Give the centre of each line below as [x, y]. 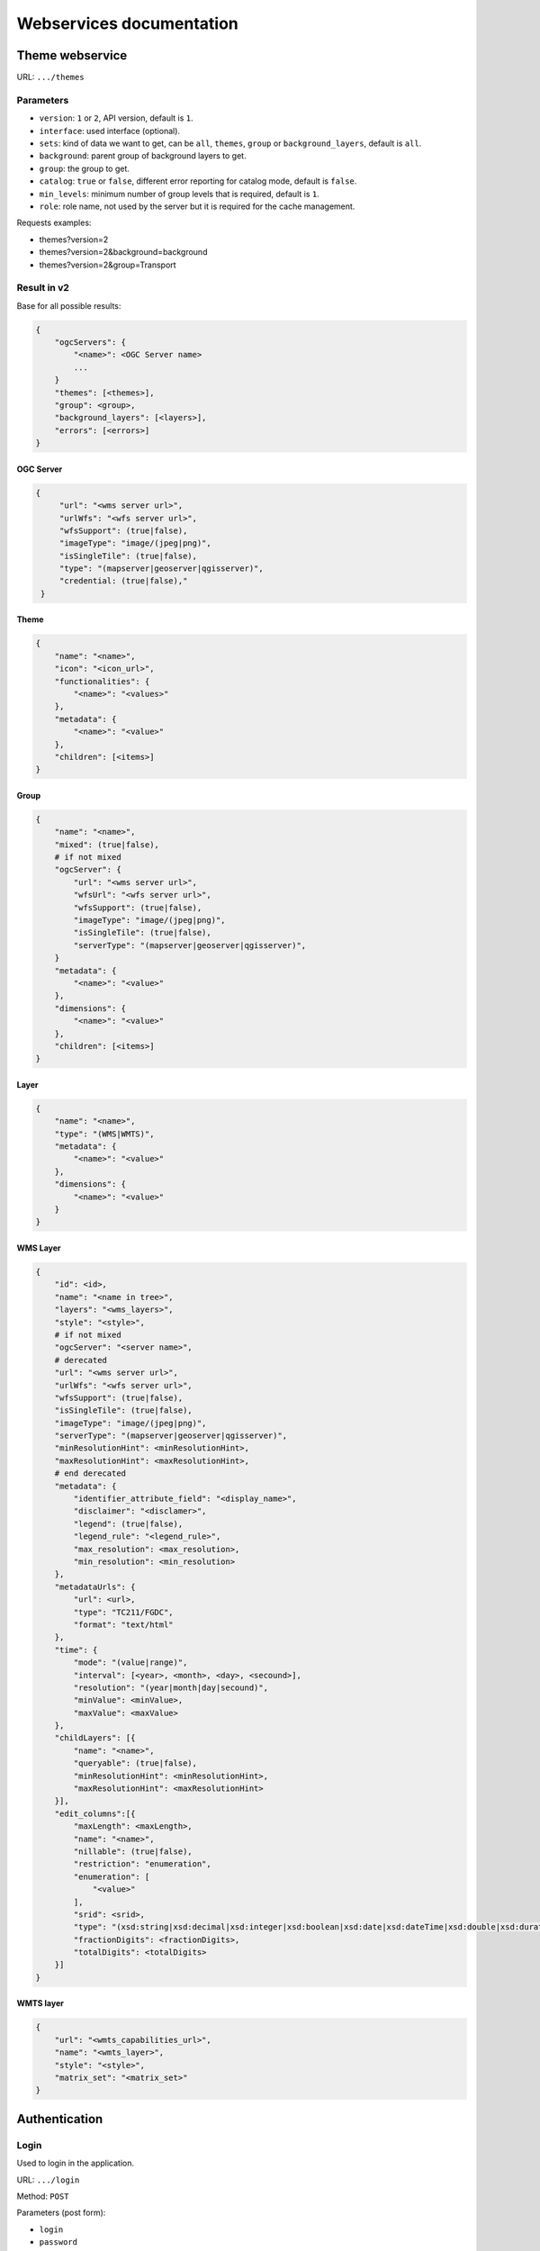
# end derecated [90, 1474]
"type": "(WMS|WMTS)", [104, 1134]
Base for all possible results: [69, 305]
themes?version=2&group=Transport [108, 265]
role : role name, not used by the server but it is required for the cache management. [197, 206]
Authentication [60, 2119]
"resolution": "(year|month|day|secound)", [171, 1687]
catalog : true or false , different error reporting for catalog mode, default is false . [198, 181]
